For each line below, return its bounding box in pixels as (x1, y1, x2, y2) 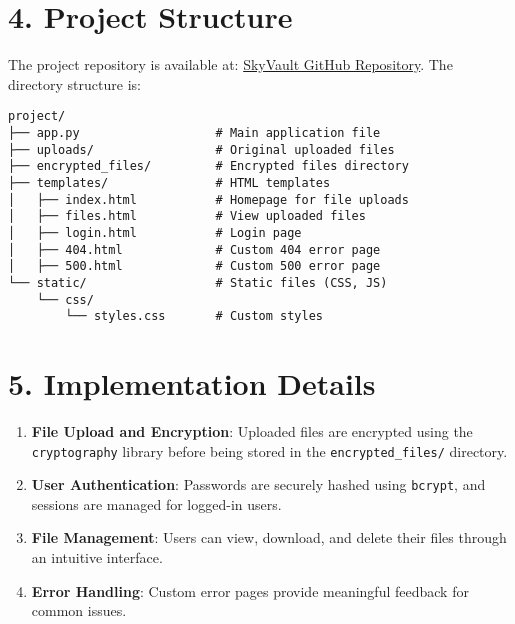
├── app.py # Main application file (8, 125, 381, 140)
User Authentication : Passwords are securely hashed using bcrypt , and (31, 474, 486, 495)
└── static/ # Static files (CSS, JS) (8, 275, 388, 290)
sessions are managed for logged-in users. (31, 493, 282, 514)
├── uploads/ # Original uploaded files (8, 142, 395, 157)
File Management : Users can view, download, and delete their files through (31, 527, 507, 548)
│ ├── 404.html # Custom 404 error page (8, 242, 381, 257)
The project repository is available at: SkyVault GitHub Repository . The (8, 54, 453, 75)
